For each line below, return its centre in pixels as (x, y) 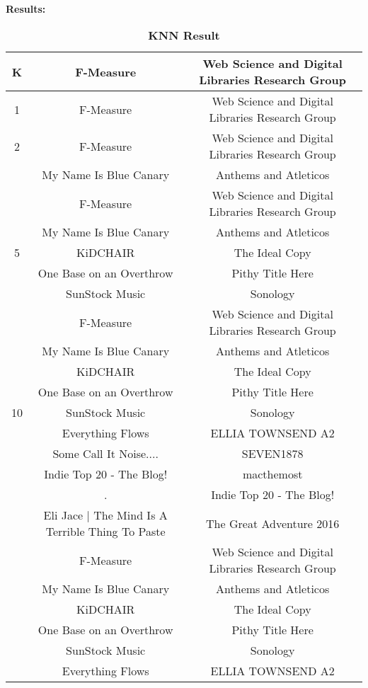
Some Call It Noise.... (105, 454)
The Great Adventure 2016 (273, 523)
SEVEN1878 (272, 454)
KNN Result (184, 35)
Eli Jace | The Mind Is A (105, 515)
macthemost (272, 474)
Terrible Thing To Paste (105, 532)
